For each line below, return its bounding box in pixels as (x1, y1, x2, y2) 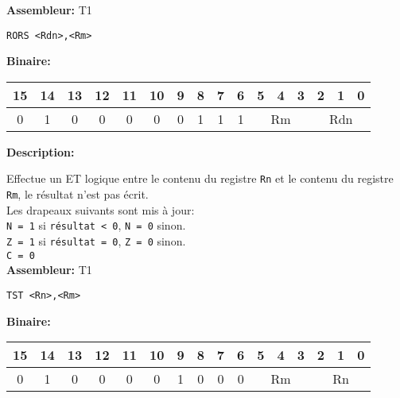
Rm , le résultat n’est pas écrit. (6, 186, 149, 203)
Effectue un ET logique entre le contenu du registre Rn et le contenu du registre (6, 170, 394, 187)
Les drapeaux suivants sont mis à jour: (6, 201, 195, 218)
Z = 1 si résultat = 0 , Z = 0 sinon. (6, 233, 186, 249)
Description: (6, 143, 75, 160)
